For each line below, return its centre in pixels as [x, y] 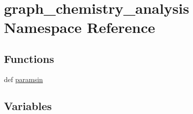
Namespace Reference [80, 27]
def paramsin [24, 79]
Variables [28, 105]
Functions [29, 58]
